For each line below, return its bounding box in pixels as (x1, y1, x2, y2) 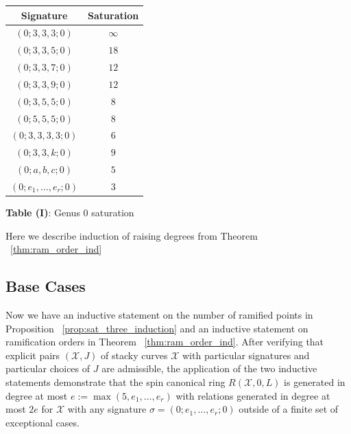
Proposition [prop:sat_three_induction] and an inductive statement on (5, 321, 308, 335)
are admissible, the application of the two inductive (101, 361, 317, 376)
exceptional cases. (5, 415, 80, 429)
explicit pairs (5, 347, 60, 362)
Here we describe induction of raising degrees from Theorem (5, 228, 258, 242)
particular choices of (5, 361, 90, 376)
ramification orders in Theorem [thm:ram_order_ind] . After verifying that (5, 334, 324, 349)
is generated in (284, 374, 346, 389)
